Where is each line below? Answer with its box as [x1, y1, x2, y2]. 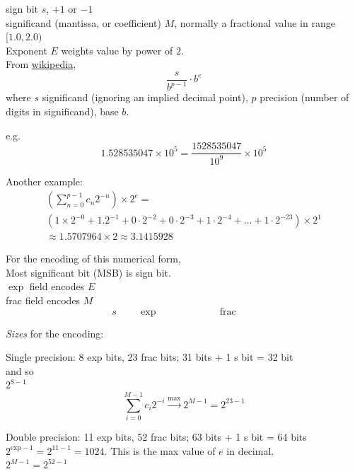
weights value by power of [61, 42, 173, 57]
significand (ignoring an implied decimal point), [42, 90, 248, 105]
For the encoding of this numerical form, [6, 251, 181, 266]
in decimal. [226, 443, 274, 458]
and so [6, 363, 34, 378]
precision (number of [260, 90, 349, 105]
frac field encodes [6, 293, 81, 308]
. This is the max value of [104, 443, 216, 458]
